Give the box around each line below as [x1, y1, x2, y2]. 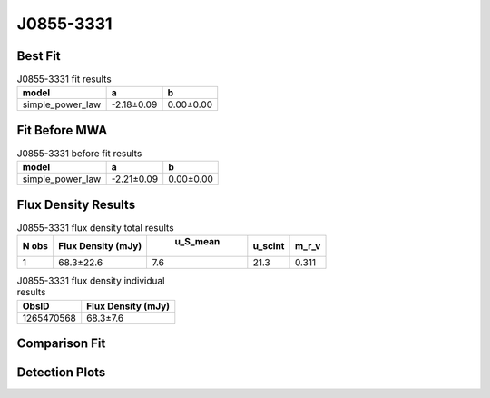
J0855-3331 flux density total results [16, 222, 174, 234]
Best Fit [16, 48, 61, 64]
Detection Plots [16, 364, 106, 381]
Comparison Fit [16, 336, 106, 352]
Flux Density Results [16, 196, 136, 213]
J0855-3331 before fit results [16, 147, 142, 160]
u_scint [252, 240, 285, 253]
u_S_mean [174, 235, 220, 248]
